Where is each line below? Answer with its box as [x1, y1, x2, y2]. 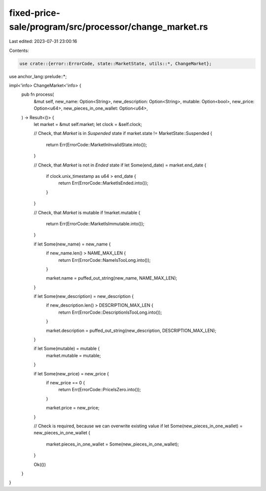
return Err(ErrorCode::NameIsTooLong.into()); [58, 257, 151, 263]
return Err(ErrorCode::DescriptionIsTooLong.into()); [58, 309, 162, 315]
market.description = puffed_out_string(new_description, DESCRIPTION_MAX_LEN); [46, 327, 217, 333]
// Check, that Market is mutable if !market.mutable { [33, 209, 140, 215]
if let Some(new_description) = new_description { [33, 293, 134, 299]
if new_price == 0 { [46, 379, 85, 385]
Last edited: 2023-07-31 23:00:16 [9, 39, 77, 44]
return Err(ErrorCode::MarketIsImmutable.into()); [46, 220, 145, 227]
